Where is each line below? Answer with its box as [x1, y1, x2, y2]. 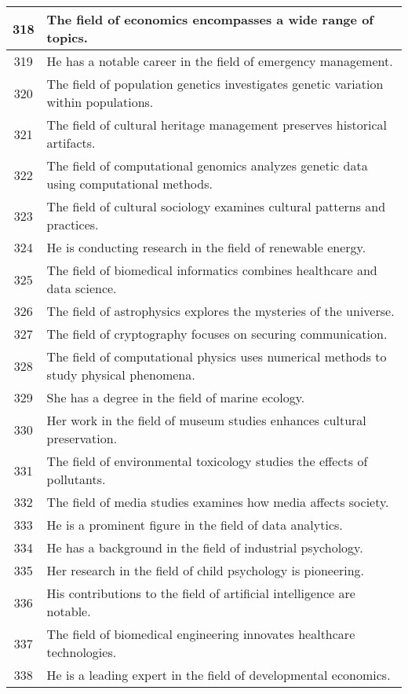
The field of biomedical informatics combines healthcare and [46, 261, 377, 279]
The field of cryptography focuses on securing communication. [46, 325, 388, 343]
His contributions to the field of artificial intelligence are [46, 584, 355, 602]
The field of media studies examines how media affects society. [46, 493, 389, 511]
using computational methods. [46, 174, 213, 193]
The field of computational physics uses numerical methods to [46, 347, 387, 365]
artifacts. [46, 134, 96, 152]
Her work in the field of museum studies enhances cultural [46, 411, 366, 429]
